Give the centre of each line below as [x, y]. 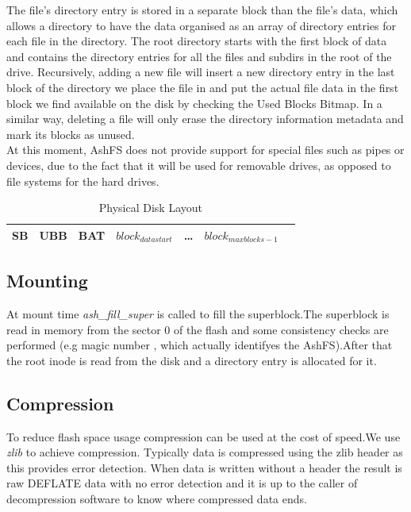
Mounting [47, 281]
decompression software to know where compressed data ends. [157, 498]
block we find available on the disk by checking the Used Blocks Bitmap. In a [194, 103]
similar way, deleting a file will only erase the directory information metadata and [205, 119]
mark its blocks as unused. [71, 134]
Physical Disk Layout [151, 208]
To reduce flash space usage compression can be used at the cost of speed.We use [204, 436]
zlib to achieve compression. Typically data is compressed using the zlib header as [205, 452]
